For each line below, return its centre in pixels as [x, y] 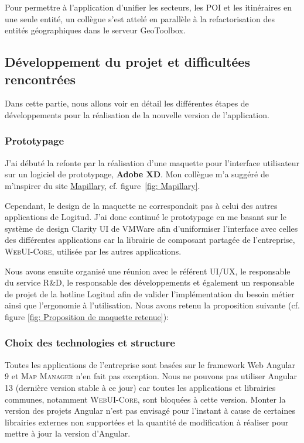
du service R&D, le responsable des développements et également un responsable [150, 282]
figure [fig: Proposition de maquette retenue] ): [87, 316]
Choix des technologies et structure [90, 343]
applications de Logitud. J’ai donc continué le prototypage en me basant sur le [146, 217]
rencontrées [40, 79]
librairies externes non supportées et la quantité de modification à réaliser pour [147, 422]
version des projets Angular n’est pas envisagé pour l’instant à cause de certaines [150, 411]
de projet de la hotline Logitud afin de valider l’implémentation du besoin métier [150, 293]
